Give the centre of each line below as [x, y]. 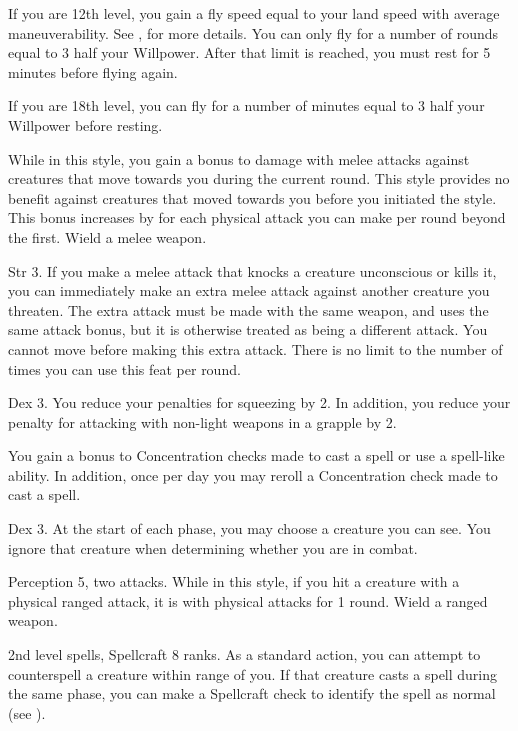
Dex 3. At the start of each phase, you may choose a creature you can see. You [249, 528]
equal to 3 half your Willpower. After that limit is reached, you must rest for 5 [249, 52]
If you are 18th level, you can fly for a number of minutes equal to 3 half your [246, 105]
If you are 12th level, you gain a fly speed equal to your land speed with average [254, 13]
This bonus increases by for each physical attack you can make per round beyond [257, 217]
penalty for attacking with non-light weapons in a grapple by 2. [202, 421]
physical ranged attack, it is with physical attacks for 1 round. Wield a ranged [248, 600]
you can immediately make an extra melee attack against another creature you [249, 290]
